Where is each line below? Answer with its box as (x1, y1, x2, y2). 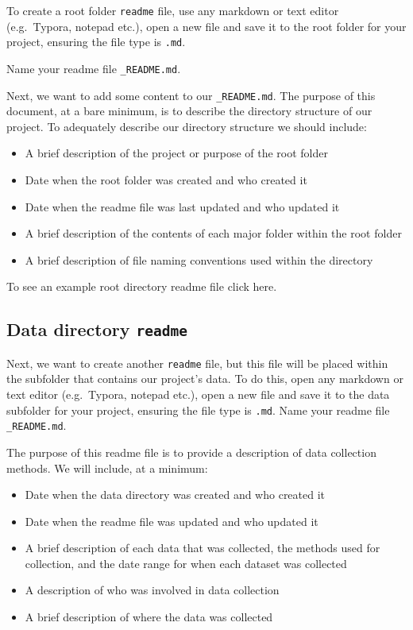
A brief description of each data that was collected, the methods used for (25, 539, 380, 556)
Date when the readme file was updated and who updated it (25, 512, 318, 529)
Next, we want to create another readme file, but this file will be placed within (6, 354, 388, 371)
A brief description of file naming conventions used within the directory (25, 251, 373, 268)
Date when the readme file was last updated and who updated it (25, 198, 340, 215)
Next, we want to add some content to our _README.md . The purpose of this (6, 87, 376, 103)
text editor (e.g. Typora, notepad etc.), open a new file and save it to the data (6, 386, 390, 402)
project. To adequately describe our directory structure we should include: (6, 118, 367, 134)
